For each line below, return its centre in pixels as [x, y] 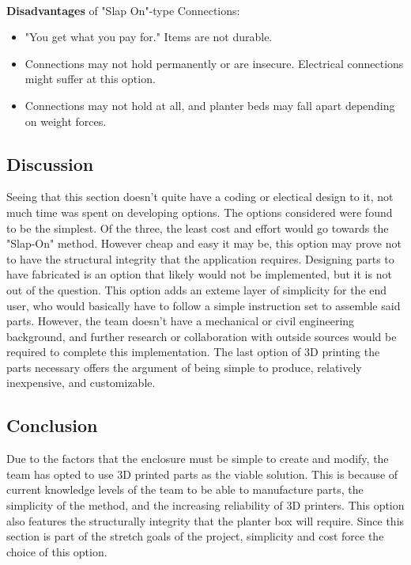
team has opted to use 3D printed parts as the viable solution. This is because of [202, 474]
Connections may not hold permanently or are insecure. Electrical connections [214, 63]
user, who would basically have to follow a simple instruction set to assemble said [204, 305]
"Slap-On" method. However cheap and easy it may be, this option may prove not [204, 243]
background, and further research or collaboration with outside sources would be [202, 336]
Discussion [50, 163]
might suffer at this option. [90, 79]
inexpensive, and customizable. [81, 383]
